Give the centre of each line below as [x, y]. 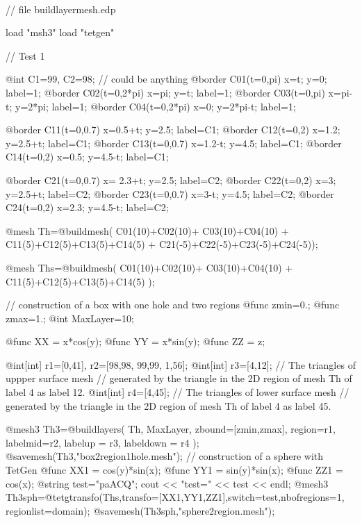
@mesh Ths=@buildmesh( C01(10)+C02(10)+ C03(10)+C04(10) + [149, 267]
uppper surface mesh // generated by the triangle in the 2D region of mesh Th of [179, 378]
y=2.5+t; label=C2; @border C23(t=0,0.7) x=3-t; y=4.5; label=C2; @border [170, 193]
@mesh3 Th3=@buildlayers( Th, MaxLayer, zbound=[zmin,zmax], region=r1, [171, 429]
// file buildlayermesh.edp [61, 9]
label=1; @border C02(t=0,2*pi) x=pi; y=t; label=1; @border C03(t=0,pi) [165, 92]
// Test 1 [25, 55]
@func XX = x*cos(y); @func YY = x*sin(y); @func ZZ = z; [135, 341]
